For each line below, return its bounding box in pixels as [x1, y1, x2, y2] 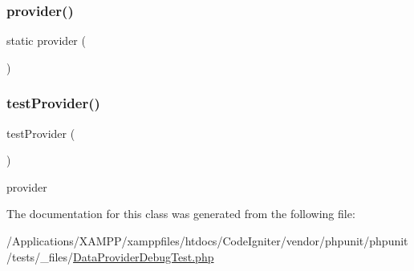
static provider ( [6, 32, 86, 49]
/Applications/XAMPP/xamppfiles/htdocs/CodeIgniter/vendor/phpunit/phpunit [6, 233, 408, 249]
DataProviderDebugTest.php [73, 248, 214, 265]
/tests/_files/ [6, 248, 74, 265]
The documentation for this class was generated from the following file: [6, 205, 355, 222]
